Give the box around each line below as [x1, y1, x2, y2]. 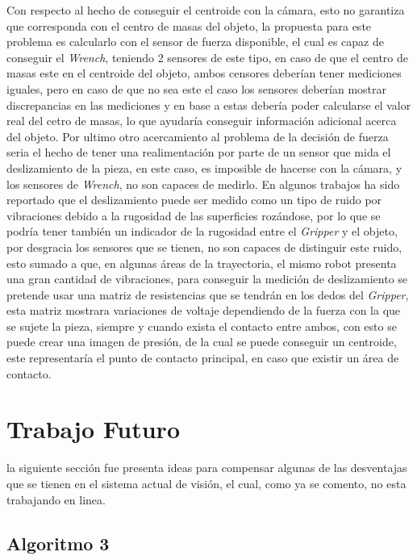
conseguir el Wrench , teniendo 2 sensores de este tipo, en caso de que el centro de [6, 48, 409, 65]
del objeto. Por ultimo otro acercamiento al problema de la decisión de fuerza [6, 127, 389, 144]
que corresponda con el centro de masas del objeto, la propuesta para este [6, 17, 372, 34]
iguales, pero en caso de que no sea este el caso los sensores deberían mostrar [6, 80, 387, 97]
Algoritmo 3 [6, 530, 110, 555]
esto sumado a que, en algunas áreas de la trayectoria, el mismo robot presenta [6, 254, 397, 271]
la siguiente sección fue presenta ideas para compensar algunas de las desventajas [6, 459, 407, 476]
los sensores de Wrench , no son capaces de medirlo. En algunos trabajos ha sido [6, 175, 400, 192]
